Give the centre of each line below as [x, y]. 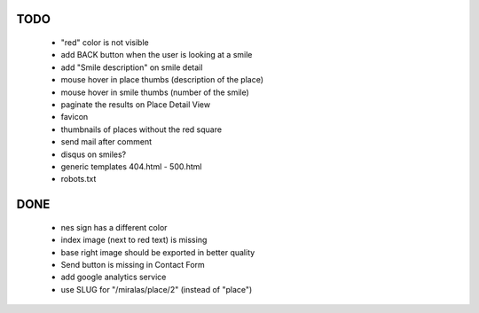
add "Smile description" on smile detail [132, 67]
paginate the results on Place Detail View [136, 104]
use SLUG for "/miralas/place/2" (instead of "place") [157, 289]
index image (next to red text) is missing [134, 240]
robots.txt [79, 179]
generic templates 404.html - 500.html [132, 166]
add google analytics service [114, 277]
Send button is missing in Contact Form [133, 264]
